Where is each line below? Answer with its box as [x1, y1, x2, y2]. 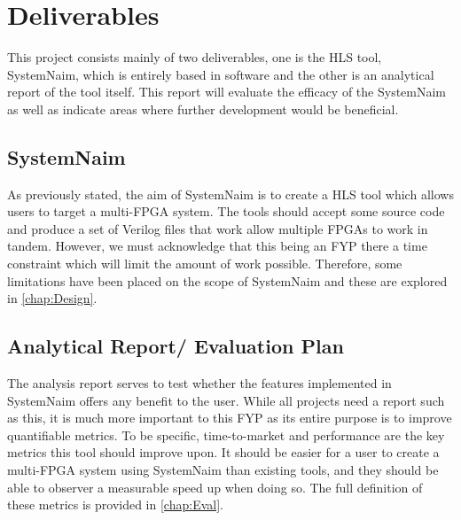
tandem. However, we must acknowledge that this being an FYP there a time [7, 237, 427, 255]
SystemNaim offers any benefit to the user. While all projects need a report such [7, 391, 445, 409]
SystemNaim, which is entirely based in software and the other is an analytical [7, 65, 434, 83]
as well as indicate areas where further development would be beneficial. [7, 99, 399, 118]
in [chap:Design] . [7, 289, 98, 307]
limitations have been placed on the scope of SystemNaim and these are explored [7, 271, 448, 290]
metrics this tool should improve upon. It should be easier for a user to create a [7, 443, 440, 462]
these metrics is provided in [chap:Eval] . [7, 495, 223, 514]
